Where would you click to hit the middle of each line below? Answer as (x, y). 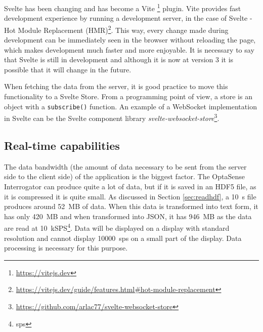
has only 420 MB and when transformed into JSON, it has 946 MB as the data (128, 216)
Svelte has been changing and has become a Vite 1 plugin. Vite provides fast (123, 7)
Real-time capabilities (62, 145)
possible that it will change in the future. (68, 69)
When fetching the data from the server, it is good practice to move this (116, 86)
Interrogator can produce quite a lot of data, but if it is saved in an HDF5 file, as (130, 186)
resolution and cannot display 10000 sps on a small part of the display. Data (123, 238)
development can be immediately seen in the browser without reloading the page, (130, 40)
